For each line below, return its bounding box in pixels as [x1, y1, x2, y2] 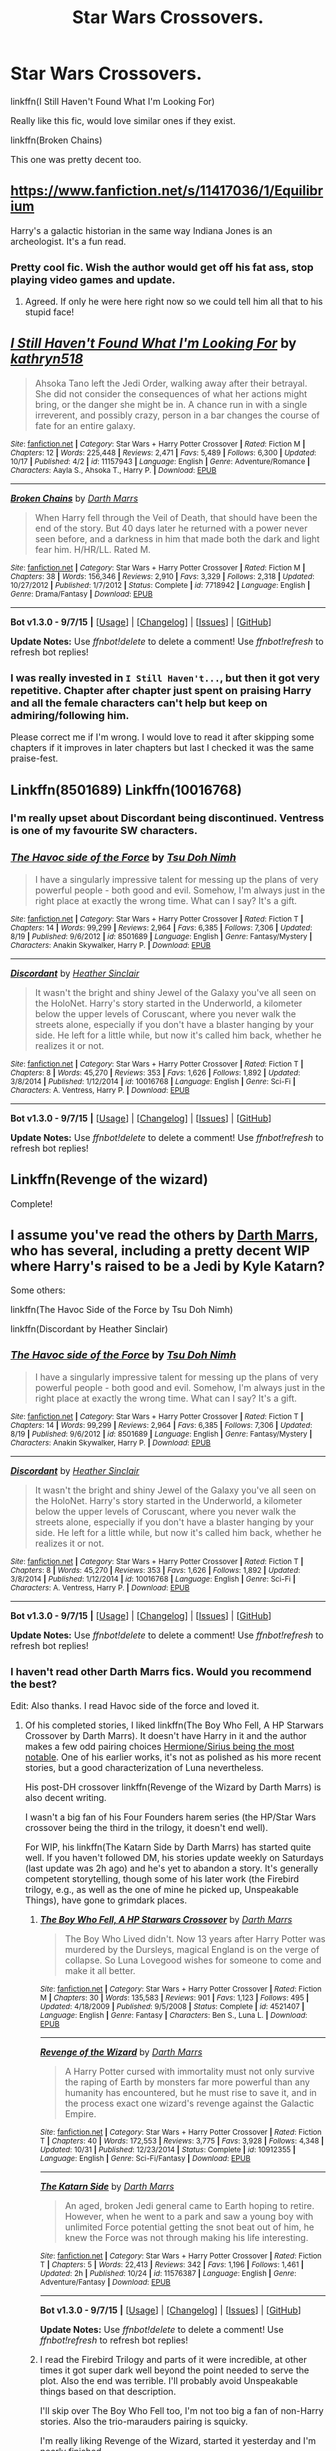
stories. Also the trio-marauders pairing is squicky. [39, 2415, 248, 2427]
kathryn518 [10, 351, 84, 368]
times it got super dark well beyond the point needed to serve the [39, 2364, 310, 2376]
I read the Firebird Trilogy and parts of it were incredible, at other [39, 2353, 307, 2365]
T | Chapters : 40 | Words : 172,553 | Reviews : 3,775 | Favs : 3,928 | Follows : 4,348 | [39, 2136, 325, 2146]
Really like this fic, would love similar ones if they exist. [10, 114, 236, 126]
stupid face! [24, 306, 75, 318]
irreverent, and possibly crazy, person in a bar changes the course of [34, 409, 320, 421]
